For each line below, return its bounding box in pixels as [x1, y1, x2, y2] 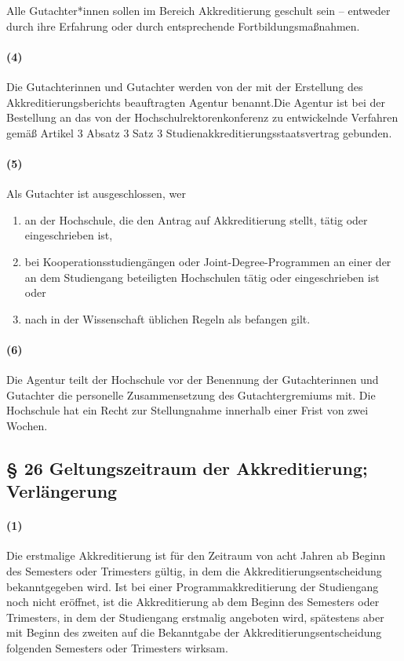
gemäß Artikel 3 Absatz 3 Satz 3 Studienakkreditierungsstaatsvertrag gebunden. [6, 124, 392, 141]
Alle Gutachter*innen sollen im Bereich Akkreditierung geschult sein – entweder [6, 2, 391, 18]
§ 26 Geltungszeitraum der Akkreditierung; [6, 455, 368, 480]
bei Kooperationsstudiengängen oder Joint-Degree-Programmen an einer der [24, 253, 391, 269]
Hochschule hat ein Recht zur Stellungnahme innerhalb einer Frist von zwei [6, 402, 369, 418]
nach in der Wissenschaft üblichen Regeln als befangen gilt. [24, 310, 311, 327]
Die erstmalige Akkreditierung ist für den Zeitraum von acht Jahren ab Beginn [6, 547, 386, 564]
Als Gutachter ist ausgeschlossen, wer [6, 185, 186, 202]
